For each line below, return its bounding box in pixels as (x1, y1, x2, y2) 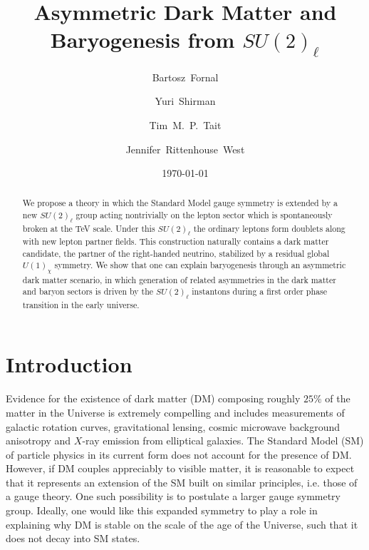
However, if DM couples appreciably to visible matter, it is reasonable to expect (6, 461, 355, 476)
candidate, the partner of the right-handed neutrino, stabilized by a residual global (22, 247, 330, 259)
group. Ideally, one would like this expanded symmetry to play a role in (6, 503, 318, 518)
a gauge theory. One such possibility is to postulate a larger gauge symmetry (6, 489, 341, 504)
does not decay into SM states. (6, 531, 140, 546)
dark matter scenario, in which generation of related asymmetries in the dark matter (22, 273, 336, 285)
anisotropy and (6, 433, 71, 448)
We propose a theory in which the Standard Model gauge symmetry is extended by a (22, 197, 338, 209)
